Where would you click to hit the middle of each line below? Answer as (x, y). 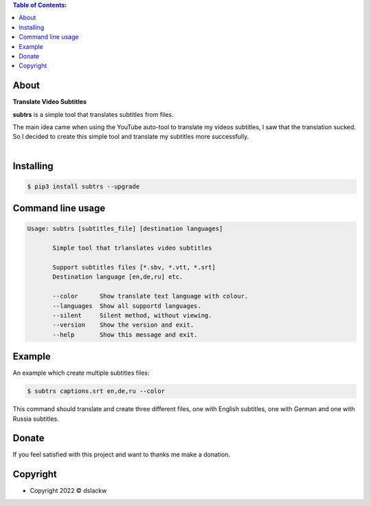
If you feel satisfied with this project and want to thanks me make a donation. (121, 454)
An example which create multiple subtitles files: (81, 373)
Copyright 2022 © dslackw (68, 491)
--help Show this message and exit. (125, 334)
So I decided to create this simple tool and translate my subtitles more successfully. (131, 137)
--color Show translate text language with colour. (150, 296)
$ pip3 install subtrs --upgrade (83, 186)
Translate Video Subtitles (50, 102)
